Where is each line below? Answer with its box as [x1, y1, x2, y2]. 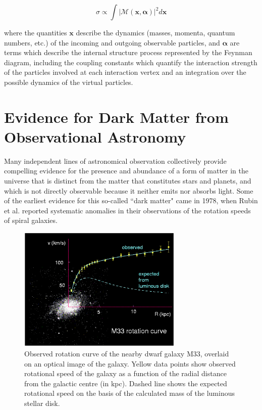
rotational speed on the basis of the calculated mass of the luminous [24, 388, 235, 398]
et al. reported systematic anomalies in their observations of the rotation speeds [4, 205, 251, 215]
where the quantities [4, 27, 67, 37]
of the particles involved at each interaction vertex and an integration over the [4, 67, 246, 77]
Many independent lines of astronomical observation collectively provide [4, 155, 227, 166]
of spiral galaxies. [4, 215, 58, 225]
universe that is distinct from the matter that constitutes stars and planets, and [4, 175, 251, 186]
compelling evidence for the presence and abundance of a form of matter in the [4, 165, 249, 176]
